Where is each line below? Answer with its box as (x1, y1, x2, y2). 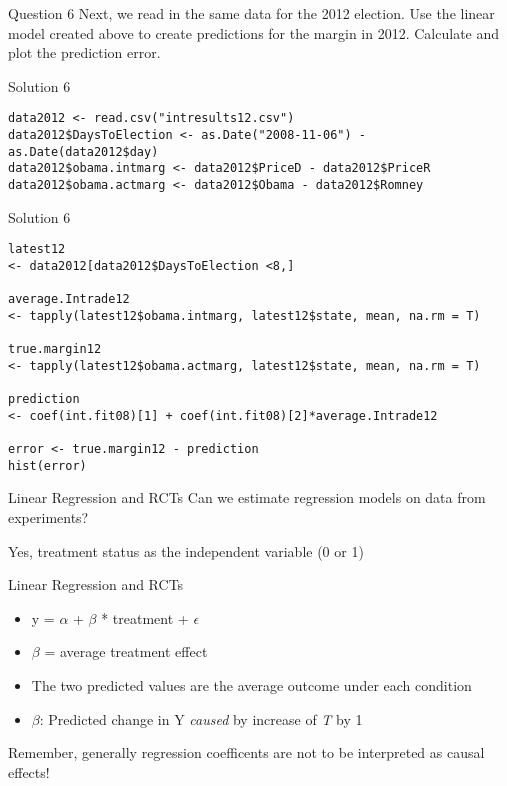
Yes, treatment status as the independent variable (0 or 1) (8, 540, 364, 561)
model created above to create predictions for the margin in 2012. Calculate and (8, 22, 500, 43)
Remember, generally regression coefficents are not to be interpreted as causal (8, 742, 485, 763)
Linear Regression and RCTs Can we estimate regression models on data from (8, 487, 486, 508)
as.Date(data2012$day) (8, 144, 159, 159)
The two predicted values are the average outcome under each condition (31, 675, 472, 695)
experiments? (8, 507, 89, 528)
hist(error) (8, 458, 87, 473)
